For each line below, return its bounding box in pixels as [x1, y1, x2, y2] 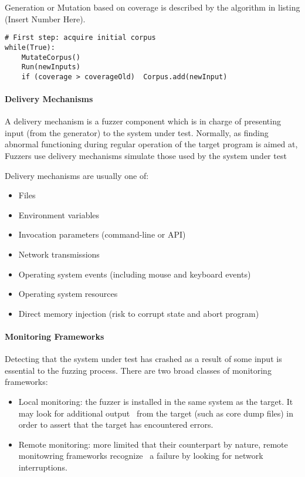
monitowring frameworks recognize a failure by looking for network [18, 449, 263, 462]
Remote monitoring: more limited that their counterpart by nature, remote [18, 438, 288, 450]
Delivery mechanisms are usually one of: [5, 169, 149, 181]
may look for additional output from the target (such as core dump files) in [18, 407, 294, 419]
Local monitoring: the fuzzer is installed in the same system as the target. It [18, 395, 293, 407]
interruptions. [18, 461, 67, 473]
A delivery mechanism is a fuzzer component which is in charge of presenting [5, 115, 281, 127]
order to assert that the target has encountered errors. [18, 418, 213, 431]
